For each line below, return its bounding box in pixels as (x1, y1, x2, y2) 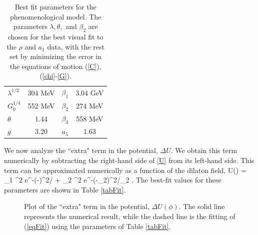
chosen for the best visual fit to (7, 31, 103, 41)
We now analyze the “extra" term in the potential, (4, 145, 158, 155)
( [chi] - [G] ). (39, 70, 71, 81)
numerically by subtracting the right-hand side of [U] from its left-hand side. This (4, 155, 254, 165)
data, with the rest (47, 41, 104, 51)
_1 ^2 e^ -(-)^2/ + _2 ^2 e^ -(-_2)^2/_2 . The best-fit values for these (4, 174, 221, 185)
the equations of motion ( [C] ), (9, 60, 101, 71)
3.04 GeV (75, 87, 104, 97)
